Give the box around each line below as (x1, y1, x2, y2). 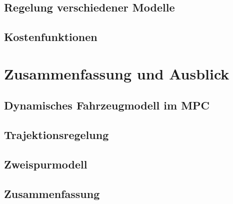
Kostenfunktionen (4, 29, 97, 44)
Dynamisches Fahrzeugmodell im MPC (4, 97, 210, 113)
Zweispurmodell (4, 156, 87, 171)
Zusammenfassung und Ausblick (4, 63, 229, 83)
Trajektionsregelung (4, 127, 109, 142)
